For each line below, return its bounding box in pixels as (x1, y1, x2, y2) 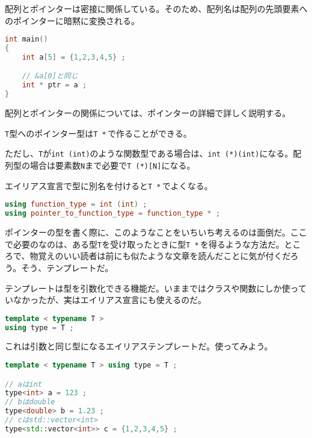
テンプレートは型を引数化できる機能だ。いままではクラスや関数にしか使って (5, 281, 307, 294)
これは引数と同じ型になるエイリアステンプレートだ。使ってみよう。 (5, 340, 273, 352)
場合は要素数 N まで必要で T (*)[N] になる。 (29, 159, 195, 171)
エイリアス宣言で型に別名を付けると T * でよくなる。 (5, 179, 213, 192)
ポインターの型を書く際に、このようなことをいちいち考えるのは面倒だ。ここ (5, 226, 307, 239)
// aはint (5, 380, 43, 389)
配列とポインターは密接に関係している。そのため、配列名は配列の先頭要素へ (5, 2, 308, 14)
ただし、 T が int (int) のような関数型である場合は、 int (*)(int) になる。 (5, 147, 293, 160)
